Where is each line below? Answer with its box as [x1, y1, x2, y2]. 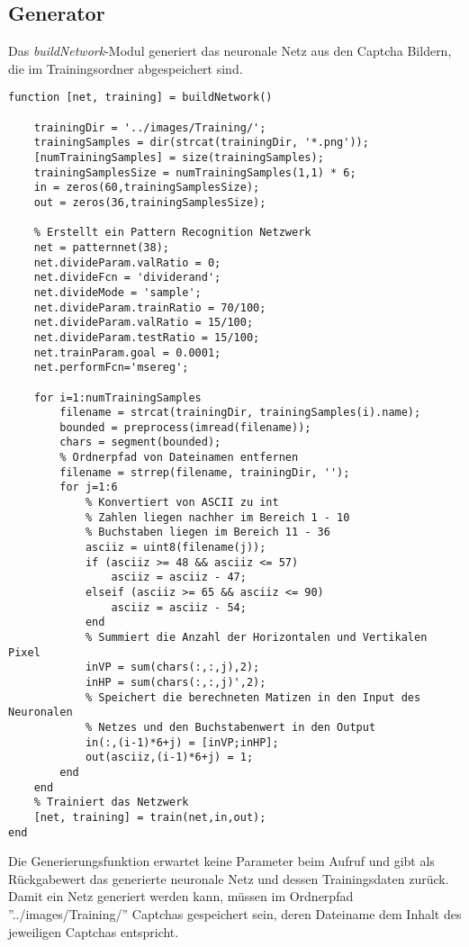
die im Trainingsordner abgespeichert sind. [8, 59, 243, 77]
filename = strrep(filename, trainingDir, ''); [59, 465, 350, 479]
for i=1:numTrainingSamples [33, 391, 202, 404]
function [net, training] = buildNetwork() [8, 91, 273, 104]
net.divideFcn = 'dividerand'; [33, 271, 221, 284]
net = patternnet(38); [33, 240, 169, 254]
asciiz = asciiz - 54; [111, 600, 247, 614]
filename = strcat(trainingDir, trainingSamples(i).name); [59, 406, 421, 419]
